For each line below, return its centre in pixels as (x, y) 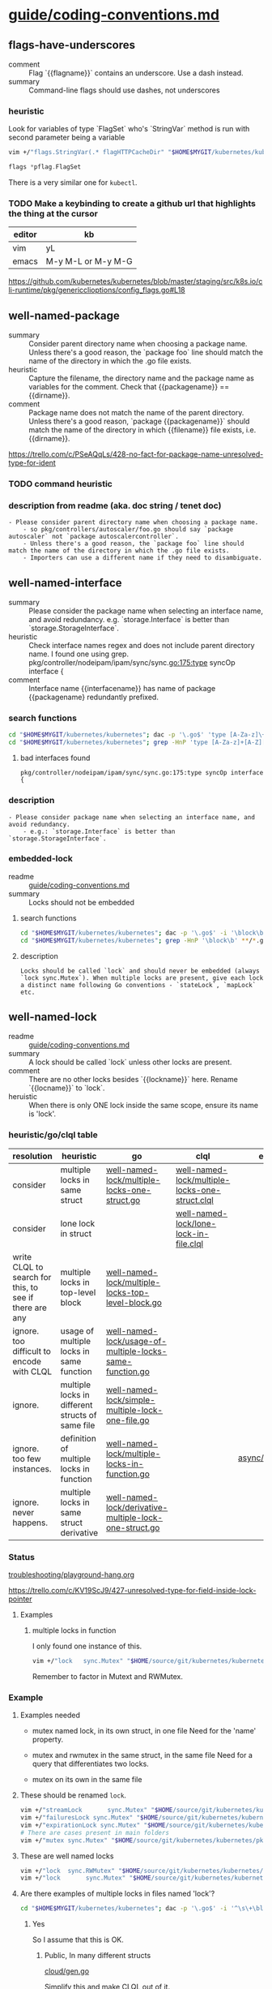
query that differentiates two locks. (91, 1764)
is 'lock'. (42, 1114)
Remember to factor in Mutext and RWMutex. (108, 1676)
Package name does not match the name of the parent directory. (136, 413)
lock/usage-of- (136, 1341)
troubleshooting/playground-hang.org (72, 1574)
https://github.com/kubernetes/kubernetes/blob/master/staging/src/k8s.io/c (136, 281)
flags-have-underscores (72, 45)
